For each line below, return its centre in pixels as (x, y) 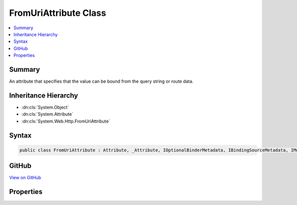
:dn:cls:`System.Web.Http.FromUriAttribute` (66, 121)
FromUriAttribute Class (58, 13)
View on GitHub (25, 178)
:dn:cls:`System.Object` (45, 107)
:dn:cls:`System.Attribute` (48, 114)
